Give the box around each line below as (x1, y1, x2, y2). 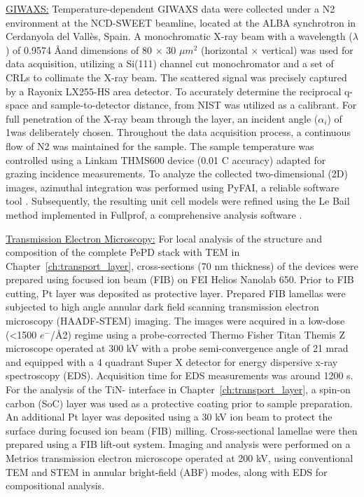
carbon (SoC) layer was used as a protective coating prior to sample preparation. (6, 395, 353, 410)
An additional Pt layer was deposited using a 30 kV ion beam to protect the (6, 409, 332, 424)
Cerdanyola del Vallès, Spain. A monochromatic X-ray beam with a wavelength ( (6, 29, 353, 43)
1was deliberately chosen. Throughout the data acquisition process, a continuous (6, 125, 351, 139)
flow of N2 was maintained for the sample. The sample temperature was (6, 138, 314, 153)
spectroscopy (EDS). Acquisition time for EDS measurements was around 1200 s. (6, 368, 353, 383)
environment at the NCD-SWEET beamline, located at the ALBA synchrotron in (6, 15, 356, 29)
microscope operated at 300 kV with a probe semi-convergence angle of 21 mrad (6, 341, 349, 355)
